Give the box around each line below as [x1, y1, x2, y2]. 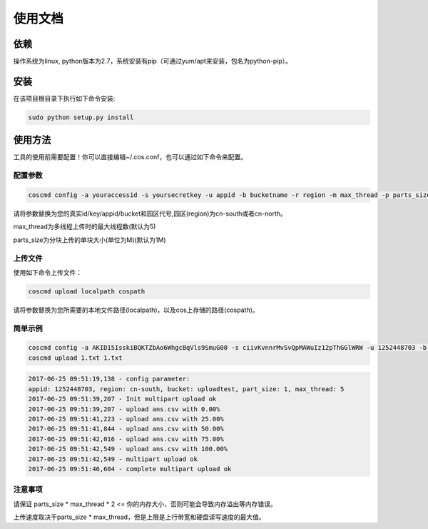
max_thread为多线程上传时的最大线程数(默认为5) [13, 222, 156, 231]
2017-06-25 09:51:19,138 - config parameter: [28, 375, 190, 383]
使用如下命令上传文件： [13, 268, 82, 276]
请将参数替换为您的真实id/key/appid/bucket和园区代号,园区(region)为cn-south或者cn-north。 [13, 209, 287, 218]
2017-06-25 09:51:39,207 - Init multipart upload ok [28, 395, 217, 403]
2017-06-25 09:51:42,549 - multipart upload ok [28, 455, 198, 463]
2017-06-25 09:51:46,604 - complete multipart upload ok [28, 465, 232, 473]
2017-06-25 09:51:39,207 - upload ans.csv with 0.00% [28, 405, 220, 413]
